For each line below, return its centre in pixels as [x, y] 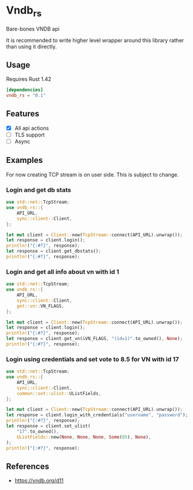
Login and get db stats [39, 190]
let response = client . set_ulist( [49, 426]
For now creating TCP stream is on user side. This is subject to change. [93, 174]
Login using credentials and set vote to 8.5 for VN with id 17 [93, 359]
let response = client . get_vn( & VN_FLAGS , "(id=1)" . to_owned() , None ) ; [94, 339]
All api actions [31, 128]
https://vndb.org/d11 [39, 481]
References [28, 466]
